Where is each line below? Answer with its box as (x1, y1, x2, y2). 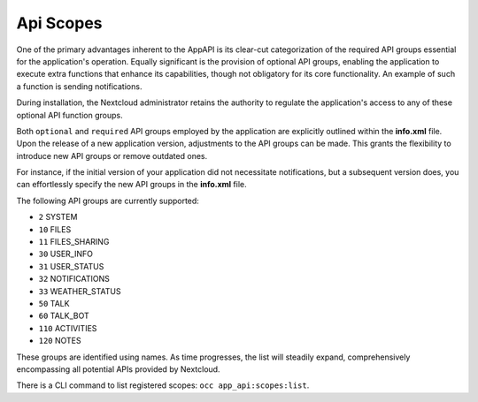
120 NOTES (38, 336, 81, 346)
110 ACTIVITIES (38, 322, 97, 333)
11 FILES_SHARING (38, 237, 110, 247)
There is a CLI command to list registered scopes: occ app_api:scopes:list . (16, 380, 310, 391)
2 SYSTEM (38, 212, 78, 223)
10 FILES (38, 224, 72, 234)
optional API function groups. (16, 110, 123, 120)
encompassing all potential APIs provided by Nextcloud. (16, 363, 220, 375)
